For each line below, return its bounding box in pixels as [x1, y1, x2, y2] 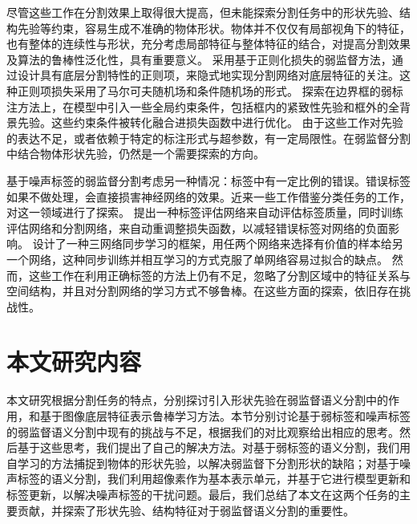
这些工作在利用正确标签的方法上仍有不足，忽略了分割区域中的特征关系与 [28, 266, 411, 283]
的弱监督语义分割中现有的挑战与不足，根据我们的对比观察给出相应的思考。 [6, 423, 399, 440]
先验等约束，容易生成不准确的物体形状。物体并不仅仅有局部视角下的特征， [17, 19, 411, 36]
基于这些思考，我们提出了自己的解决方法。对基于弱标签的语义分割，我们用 [17, 439, 411, 456]
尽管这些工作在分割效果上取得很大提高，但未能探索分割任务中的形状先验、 [6, 4, 399, 20]
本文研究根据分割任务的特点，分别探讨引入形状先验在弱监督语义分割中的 [6, 392, 388, 408]
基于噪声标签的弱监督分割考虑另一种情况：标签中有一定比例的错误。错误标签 [6, 172, 411, 189]
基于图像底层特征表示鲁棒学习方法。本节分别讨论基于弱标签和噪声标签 [39, 408, 411, 424]
